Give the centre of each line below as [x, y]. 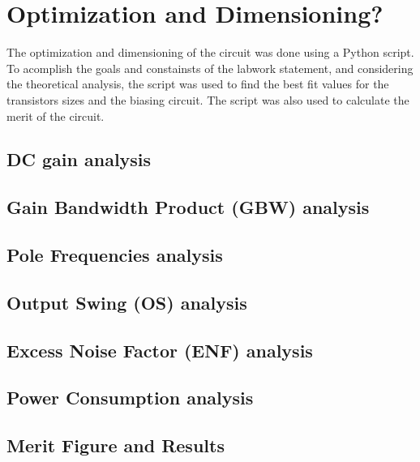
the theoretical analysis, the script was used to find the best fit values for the [198, 84]
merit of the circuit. [56, 115]
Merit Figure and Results [116, 445]
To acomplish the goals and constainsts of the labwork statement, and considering [210, 68]
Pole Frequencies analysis [115, 255]
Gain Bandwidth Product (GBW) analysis [188, 207]
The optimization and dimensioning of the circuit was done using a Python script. [210, 52]
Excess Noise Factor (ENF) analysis [160, 350]
